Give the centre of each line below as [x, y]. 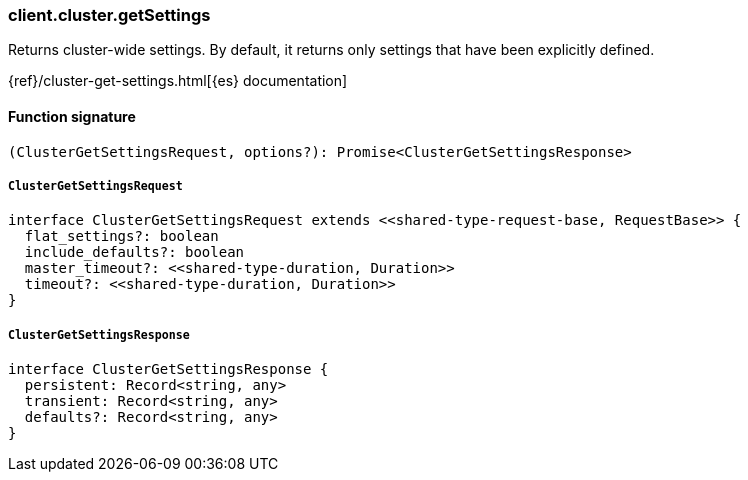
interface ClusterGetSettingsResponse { [168, 369]
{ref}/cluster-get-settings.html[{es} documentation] [178, 81]
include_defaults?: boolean [134, 252]
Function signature [72, 116]
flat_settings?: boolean [121, 236]
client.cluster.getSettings [109, 15]
